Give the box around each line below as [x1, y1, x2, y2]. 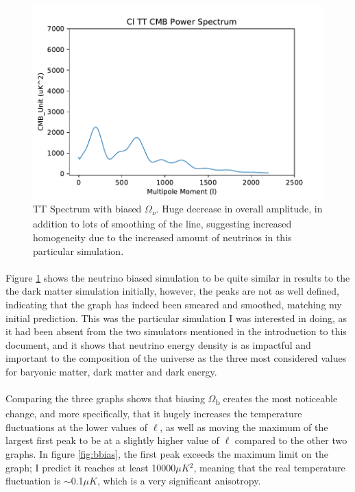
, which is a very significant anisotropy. [97, 473, 261, 488]
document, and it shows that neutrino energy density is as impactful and [5, 337, 311, 352]
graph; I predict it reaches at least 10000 [5, 460, 176, 474]
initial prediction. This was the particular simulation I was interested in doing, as [5, 310, 347, 325]
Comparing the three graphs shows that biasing [5, 391, 205, 406]
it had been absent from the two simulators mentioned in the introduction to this [5, 324, 347, 339]
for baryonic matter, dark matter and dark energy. [5, 364, 217, 378]
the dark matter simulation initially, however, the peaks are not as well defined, [5, 284, 339, 298]
